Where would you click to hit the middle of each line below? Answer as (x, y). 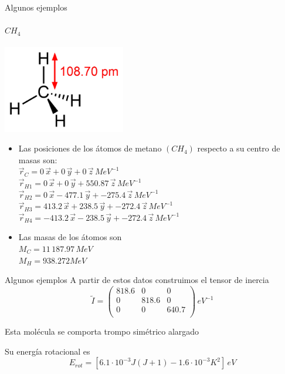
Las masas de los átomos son (70, 237)
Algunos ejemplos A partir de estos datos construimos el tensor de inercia (137, 280)
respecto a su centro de (239, 148)
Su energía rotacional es (48, 351)
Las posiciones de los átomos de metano (90, 148)
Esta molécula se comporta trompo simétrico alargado (102, 331)
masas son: (38, 159)
